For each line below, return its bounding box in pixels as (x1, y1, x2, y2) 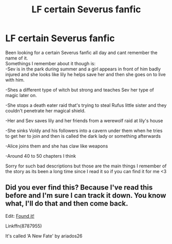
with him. (5, 77, 25, 83)
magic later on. (5, 92, 37, 98)
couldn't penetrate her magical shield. (5, 107, 86, 114)
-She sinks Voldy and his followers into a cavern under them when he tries (5, 127, 163, 134)
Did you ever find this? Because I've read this (5, 183, 153, 192)
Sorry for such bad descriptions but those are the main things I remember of (5, 163, 167, 169)
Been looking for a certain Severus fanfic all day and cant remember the (5, 49, 158, 55)
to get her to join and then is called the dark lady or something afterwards (5, 133, 161, 139)
